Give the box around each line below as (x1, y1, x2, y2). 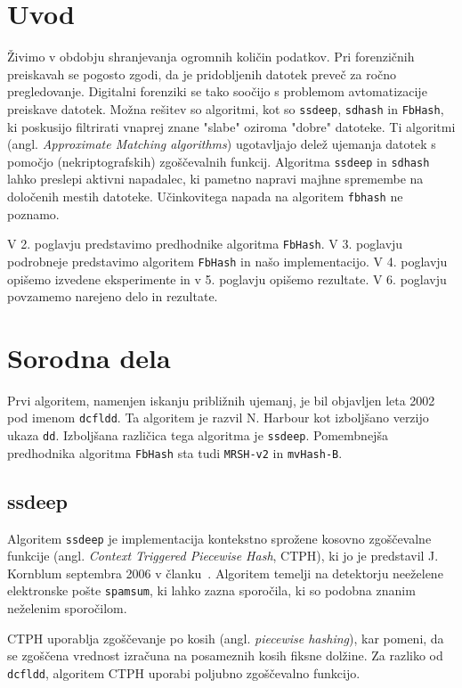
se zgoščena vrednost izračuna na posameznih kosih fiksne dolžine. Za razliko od (7, 646, 443, 665)
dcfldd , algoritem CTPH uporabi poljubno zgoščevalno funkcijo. (7, 663, 361, 682)
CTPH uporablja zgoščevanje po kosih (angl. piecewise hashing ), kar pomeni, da (7, 628, 444, 647)
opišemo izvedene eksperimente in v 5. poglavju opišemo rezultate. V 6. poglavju (7, 269, 447, 288)
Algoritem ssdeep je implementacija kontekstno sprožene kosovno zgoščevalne (7, 528, 432, 547)
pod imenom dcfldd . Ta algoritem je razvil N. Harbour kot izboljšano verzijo (7, 408, 429, 427)
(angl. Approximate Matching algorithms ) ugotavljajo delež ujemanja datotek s (7, 135, 436, 153)
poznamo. (7, 204, 60, 223)
